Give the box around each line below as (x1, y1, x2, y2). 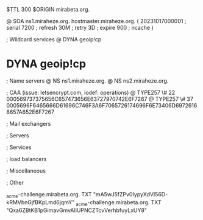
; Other (6, 179, 24, 186)
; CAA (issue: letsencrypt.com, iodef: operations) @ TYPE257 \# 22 (6, 89, 176, 96)
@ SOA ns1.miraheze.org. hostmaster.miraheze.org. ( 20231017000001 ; (6, 18, 187, 24)
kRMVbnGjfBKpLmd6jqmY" (6, 198, 75, 206)
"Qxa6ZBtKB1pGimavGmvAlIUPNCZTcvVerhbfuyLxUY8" (6, 207, 148, 214)
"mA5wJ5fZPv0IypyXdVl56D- (93, 190, 168, 198)
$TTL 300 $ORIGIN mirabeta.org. (6, 6, 90, 13)
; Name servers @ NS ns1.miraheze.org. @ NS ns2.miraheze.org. (6, 77, 169, 84)
